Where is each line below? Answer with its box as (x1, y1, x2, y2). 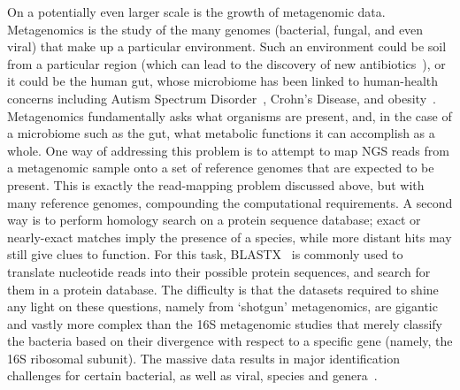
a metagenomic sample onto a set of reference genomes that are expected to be (7, 158, 434, 177)
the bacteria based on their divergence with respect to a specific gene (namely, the (7, 332, 453, 350)
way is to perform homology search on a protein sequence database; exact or (7, 210, 421, 229)
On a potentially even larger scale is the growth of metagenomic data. (7, 3, 386, 20)
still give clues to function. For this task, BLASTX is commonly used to (7, 245, 403, 264)
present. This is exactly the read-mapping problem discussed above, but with (7, 175, 425, 194)
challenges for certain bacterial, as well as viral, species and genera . (7, 366, 378, 385)
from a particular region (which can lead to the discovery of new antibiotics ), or (7, 54, 446, 73)
